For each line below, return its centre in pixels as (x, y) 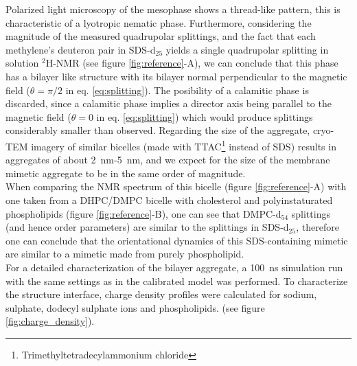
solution (22, 63)
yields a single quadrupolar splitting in (247, 49)
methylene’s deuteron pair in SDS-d (81, 49)
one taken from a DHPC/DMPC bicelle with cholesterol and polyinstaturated (169, 199)
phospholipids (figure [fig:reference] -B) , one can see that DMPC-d (143, 213)
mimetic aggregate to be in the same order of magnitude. (126, 173)
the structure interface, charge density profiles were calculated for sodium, (161, 294)
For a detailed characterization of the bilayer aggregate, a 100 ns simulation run (174, 267)
